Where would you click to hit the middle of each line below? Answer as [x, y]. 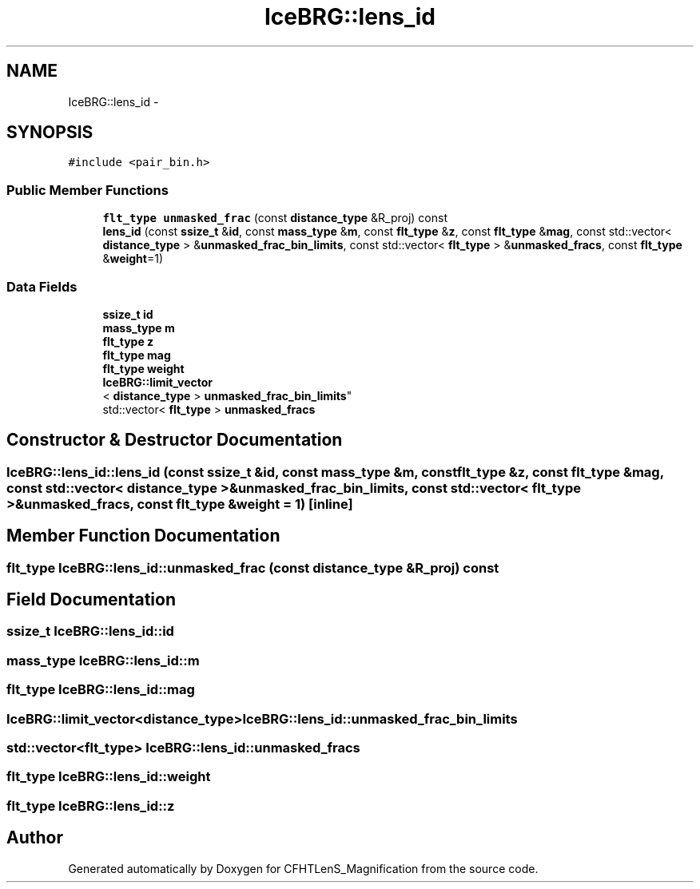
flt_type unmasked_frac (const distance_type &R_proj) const [275, 218]
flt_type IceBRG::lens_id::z [91, 806]
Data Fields [42, 286]
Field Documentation [91, 600]
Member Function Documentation [143, 536]
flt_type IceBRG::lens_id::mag [101, 690]
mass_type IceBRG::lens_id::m [103, 660]
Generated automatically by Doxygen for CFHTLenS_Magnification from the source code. [303, 868]
